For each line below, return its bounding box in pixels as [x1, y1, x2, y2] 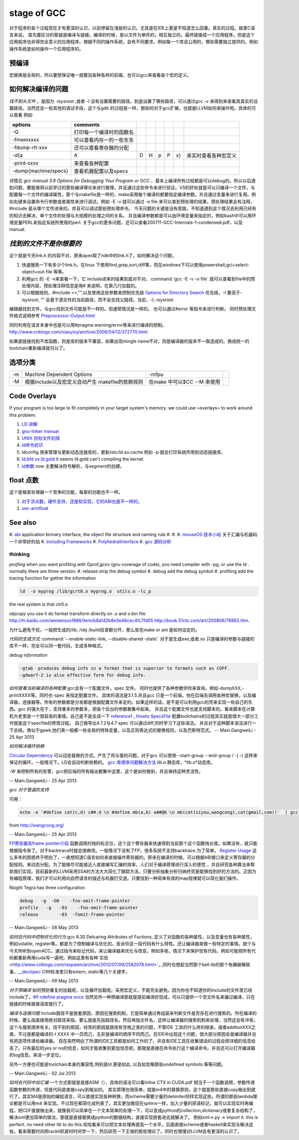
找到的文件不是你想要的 [9, 239, 82, 248]
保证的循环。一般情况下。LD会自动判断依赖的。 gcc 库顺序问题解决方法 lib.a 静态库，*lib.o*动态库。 [9, 760, 215, 765]
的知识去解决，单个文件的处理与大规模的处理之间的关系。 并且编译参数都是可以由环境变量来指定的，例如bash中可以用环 [9, 212, 257, 218]
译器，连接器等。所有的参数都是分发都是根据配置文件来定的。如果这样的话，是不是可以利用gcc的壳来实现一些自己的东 [9, 699, 253, 705]
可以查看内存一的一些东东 [74, 136, 134, 143]
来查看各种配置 [74, 160, 109, 167]
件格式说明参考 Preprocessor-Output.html [9, 313, 95, 319]
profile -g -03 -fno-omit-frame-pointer [19, 905, 138, 911]
